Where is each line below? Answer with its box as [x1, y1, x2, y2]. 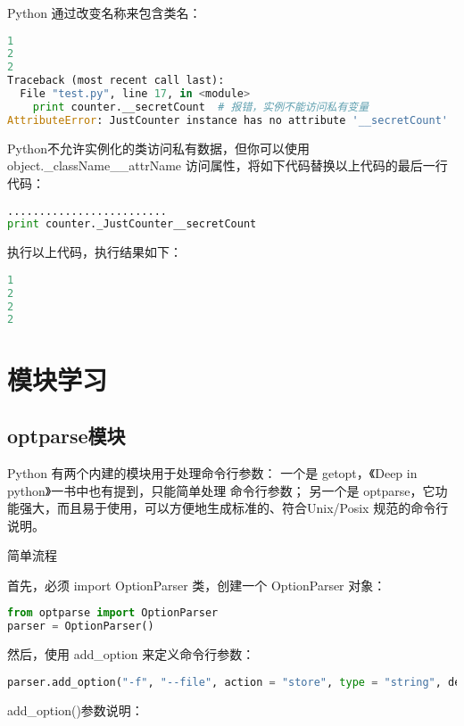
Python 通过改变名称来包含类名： [7, 4, 202, 21]
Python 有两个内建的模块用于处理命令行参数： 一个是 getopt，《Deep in [7, 463, 418, 482]
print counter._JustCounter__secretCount [7, 218, 257, 231]
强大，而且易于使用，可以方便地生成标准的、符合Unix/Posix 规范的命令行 [19, 499, 449, 517]
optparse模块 [7, 422, 126, 450]
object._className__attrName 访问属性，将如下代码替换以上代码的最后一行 [7, 156, 448, 175]
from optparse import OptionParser [7, 606, 219, 620]
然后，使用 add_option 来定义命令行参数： [7, 645, 255, 664]
